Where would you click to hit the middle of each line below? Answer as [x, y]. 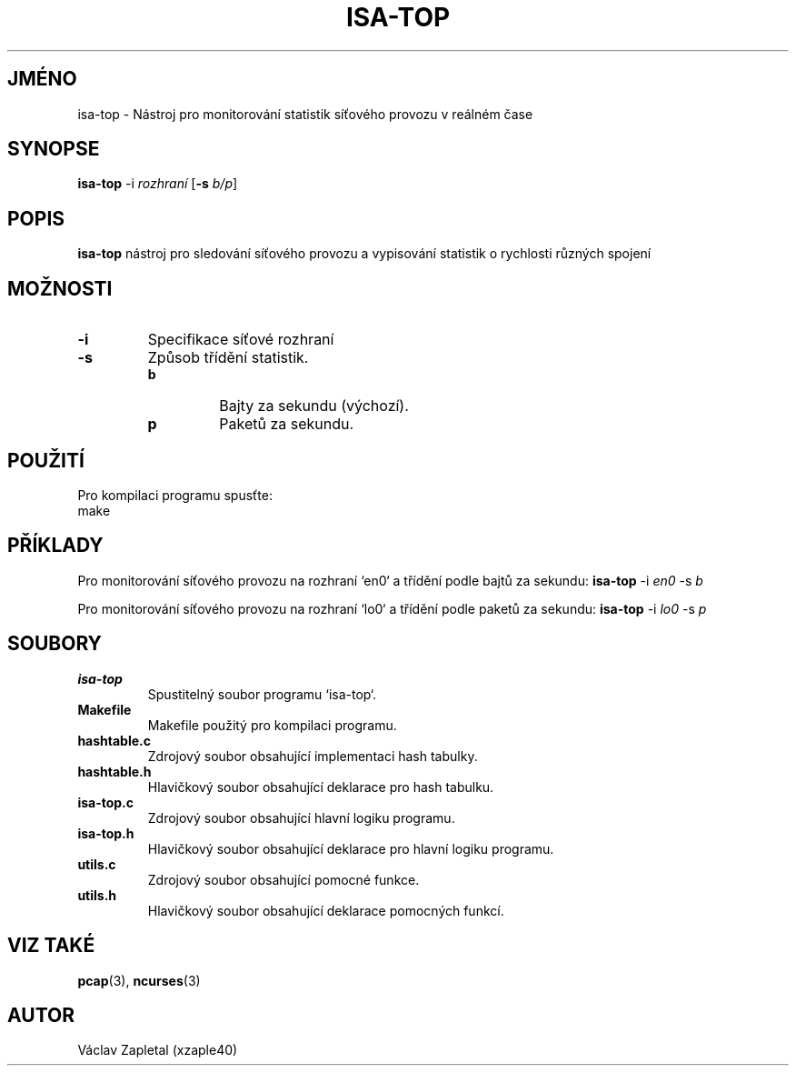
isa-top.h [106, 833]
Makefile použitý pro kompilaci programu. [272, 725]
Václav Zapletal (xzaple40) [158, 1050]
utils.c [97, 864]
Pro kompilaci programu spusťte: [175, 495]
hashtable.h [114, 771]
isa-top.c [106, 802]
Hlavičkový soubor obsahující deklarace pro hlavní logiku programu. [351, 848]
